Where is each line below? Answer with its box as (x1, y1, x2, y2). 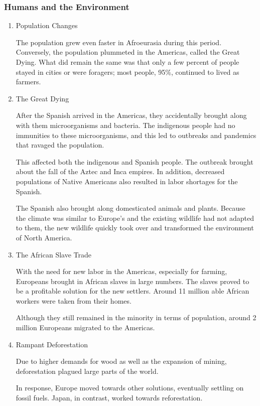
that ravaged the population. (16, 140, 104, 150)
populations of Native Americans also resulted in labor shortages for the (16, 176, 238, 186)
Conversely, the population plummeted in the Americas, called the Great (16, 47, 240, 57)
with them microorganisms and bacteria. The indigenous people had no (16, 119, 235, 130)
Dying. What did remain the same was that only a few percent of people (16, 57, 239, 67)
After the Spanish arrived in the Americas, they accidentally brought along (16, 110, 247, 120)
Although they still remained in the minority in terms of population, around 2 (16, 312, 256, 323)
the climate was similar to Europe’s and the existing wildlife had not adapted (16, 212, 254, 223)
